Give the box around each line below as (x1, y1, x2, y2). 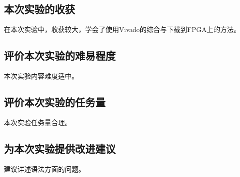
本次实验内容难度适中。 (4, 71, 78, 80)
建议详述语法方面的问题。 (4, 163, 85, 174)
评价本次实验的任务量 (4, 94, 105, 109)
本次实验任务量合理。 (4, 117, 72, 127)
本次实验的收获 (4, 1, 75, 16)
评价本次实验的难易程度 (4, 48, 116, 63)
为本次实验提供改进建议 (4, 141, 116, 156)
